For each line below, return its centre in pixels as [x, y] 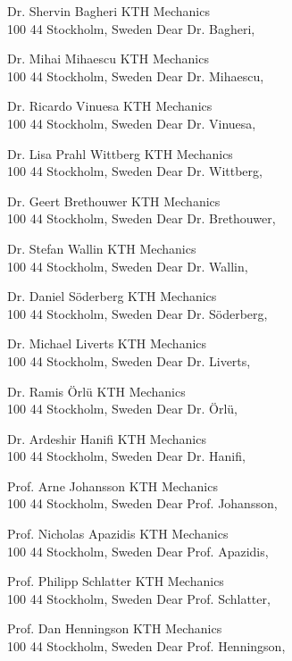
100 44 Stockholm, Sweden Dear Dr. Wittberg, [135, 171]
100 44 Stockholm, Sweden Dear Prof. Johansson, [142, 503]
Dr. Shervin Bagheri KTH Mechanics [108, 11]
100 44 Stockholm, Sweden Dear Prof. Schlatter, [139, 598]
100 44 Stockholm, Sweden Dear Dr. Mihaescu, [136, 75]
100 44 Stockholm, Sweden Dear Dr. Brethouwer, [142, 218]
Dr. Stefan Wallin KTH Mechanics [102, 248]
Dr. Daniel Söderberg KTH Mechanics [112, 296]
